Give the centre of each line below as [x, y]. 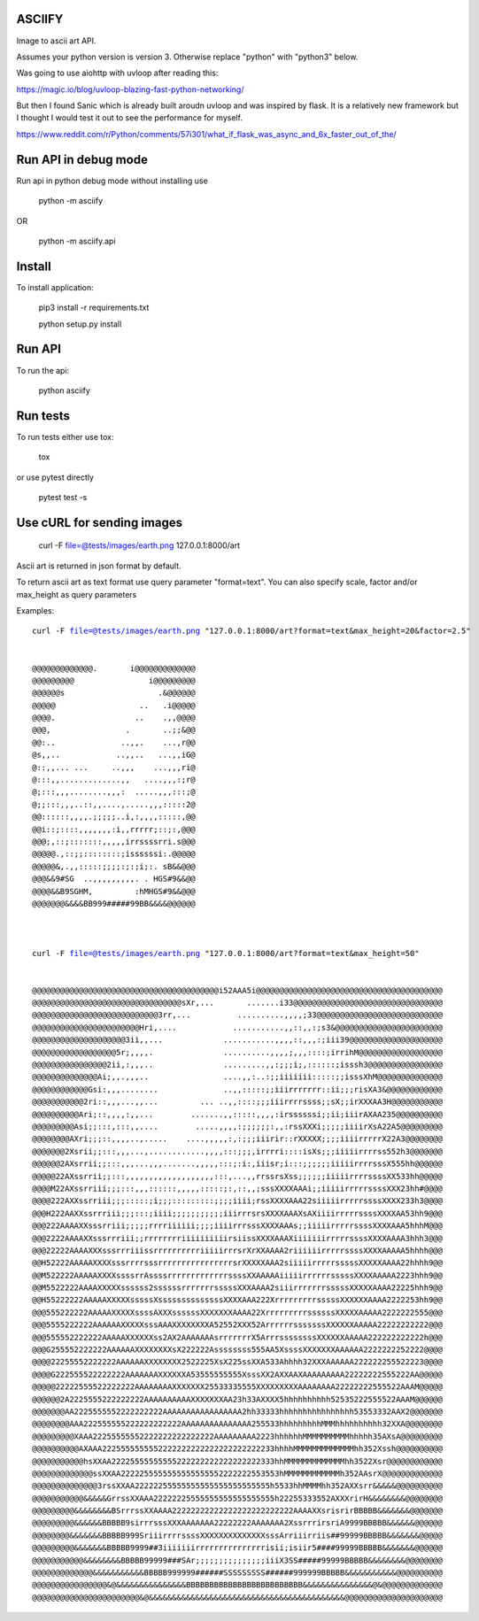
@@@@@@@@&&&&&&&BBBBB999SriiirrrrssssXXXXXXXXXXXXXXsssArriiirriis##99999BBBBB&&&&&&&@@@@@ [237, 1535]
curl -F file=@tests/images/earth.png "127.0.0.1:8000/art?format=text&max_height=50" [226, 953]
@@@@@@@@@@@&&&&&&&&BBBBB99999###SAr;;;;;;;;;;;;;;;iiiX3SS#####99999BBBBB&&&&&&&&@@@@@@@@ [237, 1560]
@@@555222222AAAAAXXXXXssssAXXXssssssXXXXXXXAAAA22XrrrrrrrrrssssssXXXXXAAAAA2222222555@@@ [237, 1312]
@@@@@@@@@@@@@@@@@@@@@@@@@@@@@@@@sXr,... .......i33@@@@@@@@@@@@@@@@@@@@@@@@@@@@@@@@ [237, 1003]
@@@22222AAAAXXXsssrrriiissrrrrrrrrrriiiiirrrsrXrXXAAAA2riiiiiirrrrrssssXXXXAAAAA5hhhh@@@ [237, 1250]
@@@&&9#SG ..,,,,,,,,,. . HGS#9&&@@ [114, 879]
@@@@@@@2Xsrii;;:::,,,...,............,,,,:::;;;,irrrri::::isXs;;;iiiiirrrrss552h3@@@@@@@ [237, 1151]
